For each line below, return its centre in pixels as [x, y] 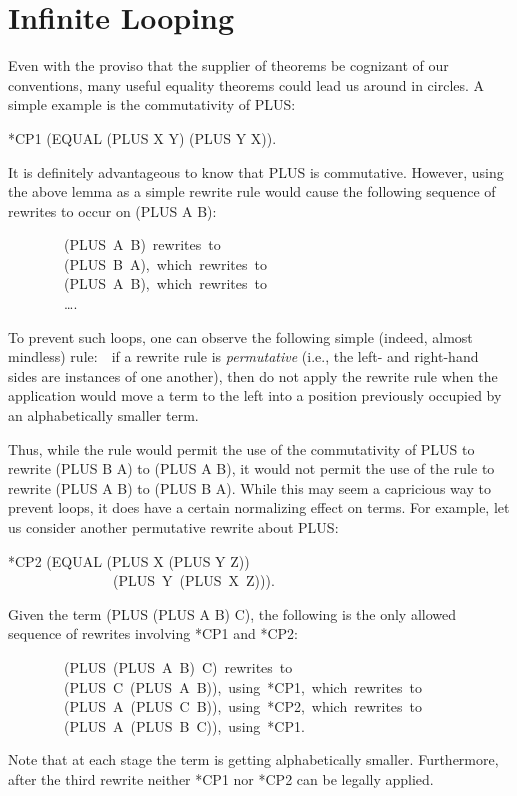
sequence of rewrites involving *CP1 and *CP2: [153, 633]
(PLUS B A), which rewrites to [165, 263]
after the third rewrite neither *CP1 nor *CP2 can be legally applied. [221, 778]
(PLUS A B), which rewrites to [165, 283]
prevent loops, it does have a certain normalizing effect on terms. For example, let [259, 507]
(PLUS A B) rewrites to [142, 244]
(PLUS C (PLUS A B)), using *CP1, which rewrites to [243, 686]
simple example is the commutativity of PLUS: [152, 104]
